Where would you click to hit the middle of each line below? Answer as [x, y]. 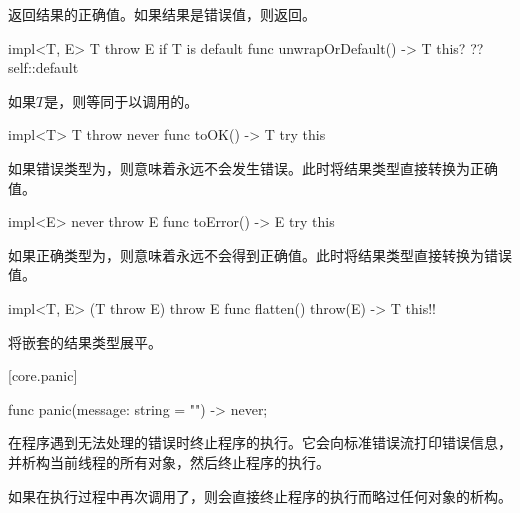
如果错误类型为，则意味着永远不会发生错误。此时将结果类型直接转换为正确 [253, 167]
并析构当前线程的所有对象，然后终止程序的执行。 [169, 461]
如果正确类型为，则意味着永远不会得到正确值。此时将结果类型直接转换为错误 [260, 254]
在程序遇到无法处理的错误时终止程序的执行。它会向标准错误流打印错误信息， [260, 442]
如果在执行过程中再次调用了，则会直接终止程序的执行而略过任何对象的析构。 [260, 495]
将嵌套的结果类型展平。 [85, 341]
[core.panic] [43, 375]
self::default [43, 67]
